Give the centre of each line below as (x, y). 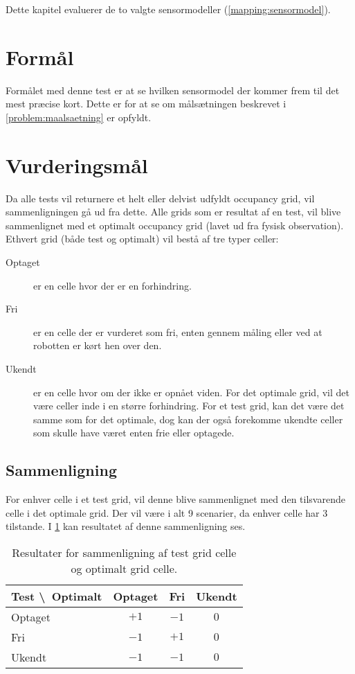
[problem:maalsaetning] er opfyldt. (79, 117)
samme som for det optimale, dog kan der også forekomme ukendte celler (188, 419)
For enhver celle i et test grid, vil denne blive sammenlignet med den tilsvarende (175, 499)
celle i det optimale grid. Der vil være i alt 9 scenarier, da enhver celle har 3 (167, 512)
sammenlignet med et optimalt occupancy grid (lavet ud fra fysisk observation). (175, 225)
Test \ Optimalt (57, 596)
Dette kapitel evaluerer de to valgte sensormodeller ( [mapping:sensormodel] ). (168, 9)
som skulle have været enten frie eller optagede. (134, 433)
